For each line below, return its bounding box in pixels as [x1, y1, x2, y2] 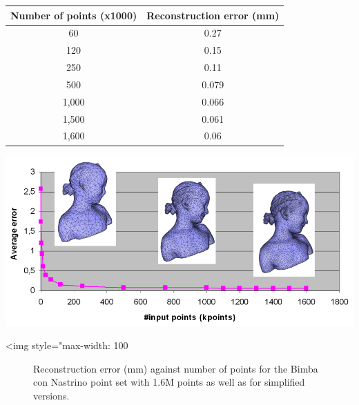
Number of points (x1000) [10, 8, 137, 22]
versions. [33, 388, 70, 402]
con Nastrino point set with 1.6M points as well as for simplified [33, 375, 305, 389]
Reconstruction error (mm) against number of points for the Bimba [33, 361, 318, 375]
